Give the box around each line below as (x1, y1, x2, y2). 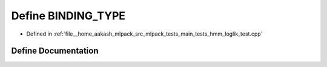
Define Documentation (11, 46, 99, 56)
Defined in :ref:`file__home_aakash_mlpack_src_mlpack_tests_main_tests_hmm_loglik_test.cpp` (26, 30, 263, 37)
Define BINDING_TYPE (11, 9, 126, 22)
